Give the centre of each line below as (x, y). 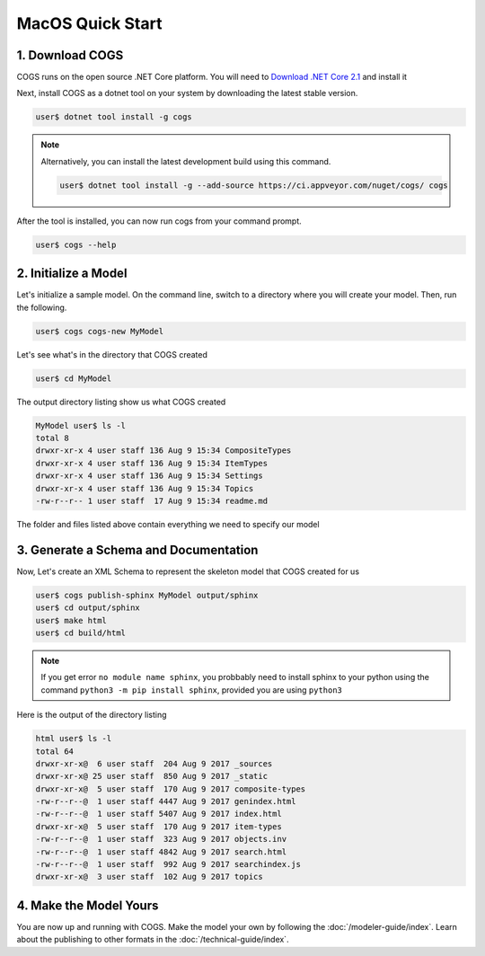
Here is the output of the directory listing (92, 715)
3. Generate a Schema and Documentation (137, 549)
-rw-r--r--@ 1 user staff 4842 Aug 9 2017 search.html (161, 852)
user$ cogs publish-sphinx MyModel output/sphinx (147, 595)
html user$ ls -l (74, 739)
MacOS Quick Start (89, 23)
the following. (42, 307)
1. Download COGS (70, 55)
